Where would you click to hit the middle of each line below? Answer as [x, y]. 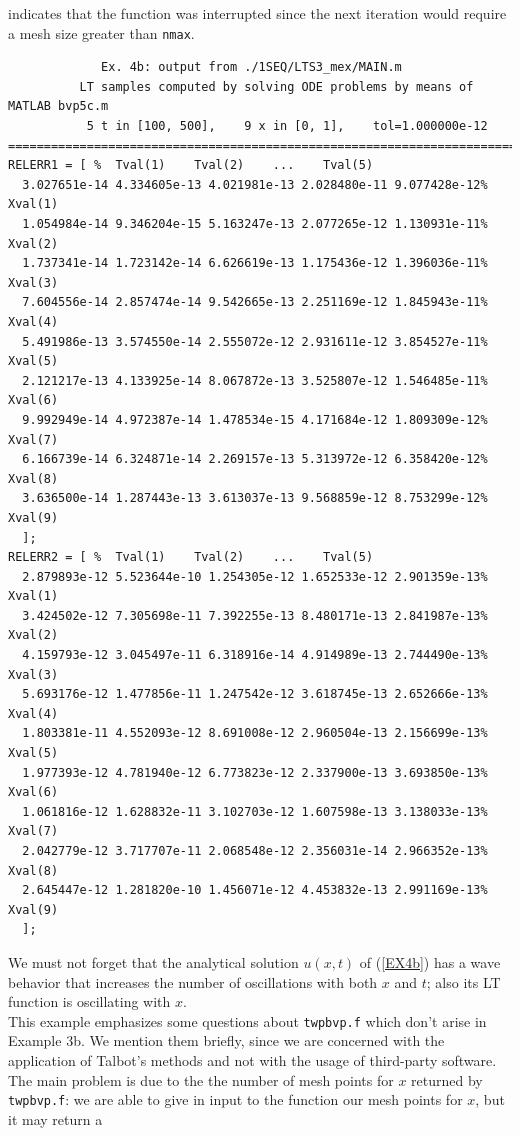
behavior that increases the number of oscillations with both [193, 981]
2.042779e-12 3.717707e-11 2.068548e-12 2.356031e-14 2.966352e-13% [255, 851]
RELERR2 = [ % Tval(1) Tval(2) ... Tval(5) [191, 557]
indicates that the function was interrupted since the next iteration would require [257, 13]
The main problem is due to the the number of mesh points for [201, 1079]
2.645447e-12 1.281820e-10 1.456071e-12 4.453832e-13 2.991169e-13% [255, 890]
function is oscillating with [89, 1001]
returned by [447, 1079]
